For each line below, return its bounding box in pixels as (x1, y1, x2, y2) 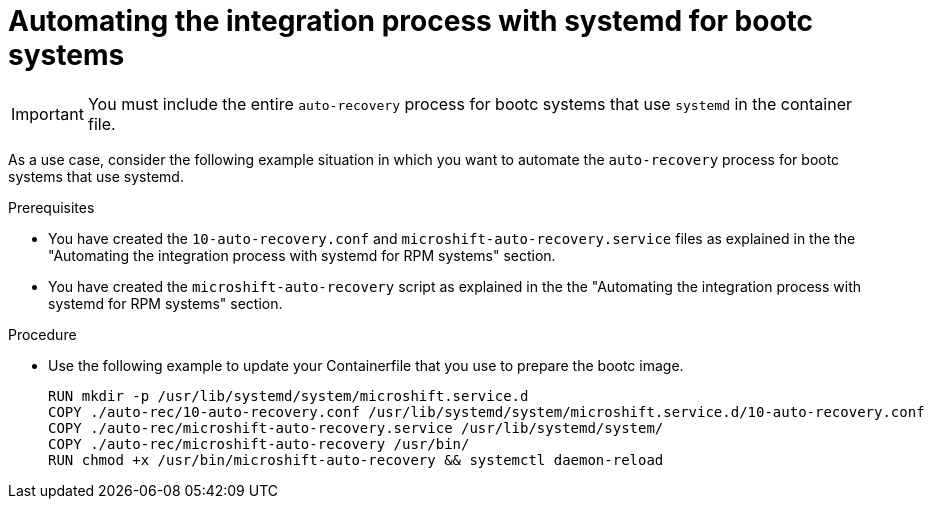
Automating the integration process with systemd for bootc (8, 4, 814, 38)
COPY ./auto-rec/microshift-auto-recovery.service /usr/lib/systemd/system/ (48, 419, 664, 436)
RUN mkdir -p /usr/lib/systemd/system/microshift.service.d (48, 387, 529, 404)
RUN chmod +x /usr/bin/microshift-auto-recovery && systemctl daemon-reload (48, 451, 664, 468)
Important (11, 103, 84, 124)
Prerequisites (8, 198, 95, 216)
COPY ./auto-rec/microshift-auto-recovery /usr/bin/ (48, 435, 470, 452)
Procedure (8, 325, 77, 343)
